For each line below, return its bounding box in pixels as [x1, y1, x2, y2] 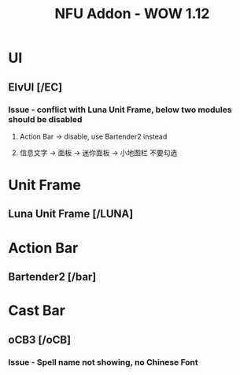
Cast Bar [8, 302, 65, 320]
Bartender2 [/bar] [8, 270, 97, 284]
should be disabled [8, 113, 83, 124]
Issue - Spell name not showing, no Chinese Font [8, 356, 198, 367]
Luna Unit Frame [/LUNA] [8, 207, 134, 221]
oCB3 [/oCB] [8, 332, 72, 347]
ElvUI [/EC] [8, 80, 63, 94]
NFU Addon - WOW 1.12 [54, 5, 210, 23]
